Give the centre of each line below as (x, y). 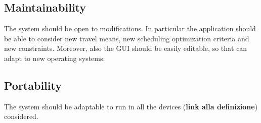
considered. (21, 116)
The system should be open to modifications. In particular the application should (130, 28)
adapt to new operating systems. (55, 58)
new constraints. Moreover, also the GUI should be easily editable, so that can (126, 48)
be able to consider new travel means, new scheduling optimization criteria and (127, 38)
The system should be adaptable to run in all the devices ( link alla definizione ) (131, 106)
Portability (33, 85)
